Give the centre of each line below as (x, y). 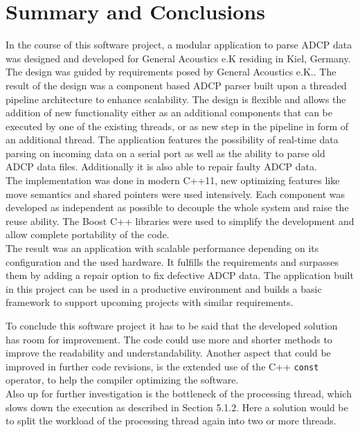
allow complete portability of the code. (88, 234)
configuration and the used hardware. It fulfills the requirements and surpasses (172, 261)
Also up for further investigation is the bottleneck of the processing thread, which (179, 394)
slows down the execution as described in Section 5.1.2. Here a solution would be (177, 407)
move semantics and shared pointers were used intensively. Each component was (175, 193)
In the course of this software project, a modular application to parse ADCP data (179, 45)
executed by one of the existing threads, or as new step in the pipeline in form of (177, 126)
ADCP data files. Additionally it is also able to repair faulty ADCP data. (161, 166)
